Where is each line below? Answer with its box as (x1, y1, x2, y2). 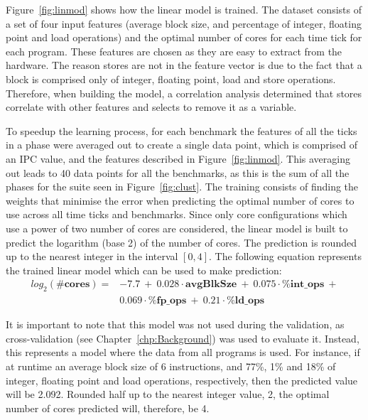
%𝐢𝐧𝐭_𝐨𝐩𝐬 (282, 279, 325, 290)
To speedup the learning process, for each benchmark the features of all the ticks (6, 123, 357, 138)
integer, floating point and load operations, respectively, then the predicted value (6, 372, 358, 387)
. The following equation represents (209, 249, 362, 264)
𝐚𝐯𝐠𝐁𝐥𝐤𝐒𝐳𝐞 (185, 279, 237, 290)
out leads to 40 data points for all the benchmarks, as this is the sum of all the (6, 165, 350, 180)
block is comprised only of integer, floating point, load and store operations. (6, 71, 336, 86)
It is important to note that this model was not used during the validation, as (6, 317, 345, 332)
